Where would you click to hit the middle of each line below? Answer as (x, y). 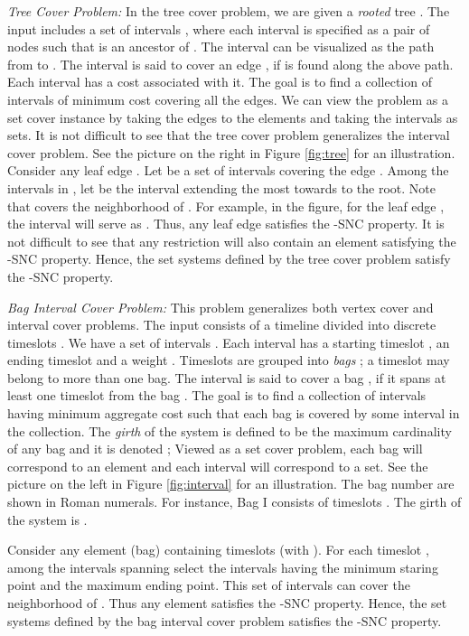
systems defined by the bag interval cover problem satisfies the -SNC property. (225, 620)
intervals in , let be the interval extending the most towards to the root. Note (222, 187)
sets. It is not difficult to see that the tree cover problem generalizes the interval (229, 135)
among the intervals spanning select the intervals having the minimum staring (223, 567)
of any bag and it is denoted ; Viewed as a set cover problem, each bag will (215, 449)
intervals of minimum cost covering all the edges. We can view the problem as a (228, 99)
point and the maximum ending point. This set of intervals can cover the (209, 585)
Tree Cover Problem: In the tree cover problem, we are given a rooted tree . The (229, 11)
